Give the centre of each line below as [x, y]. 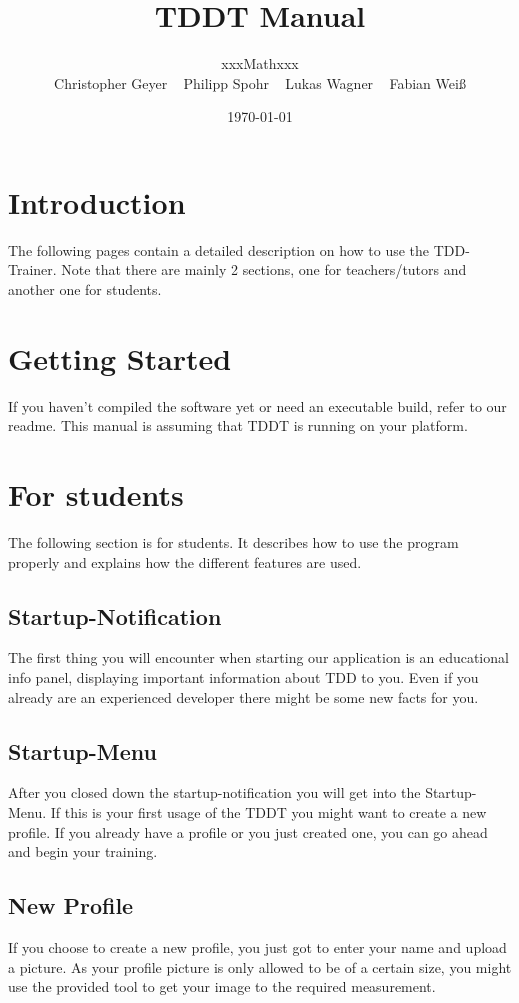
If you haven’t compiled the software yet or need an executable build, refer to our [257, 405]
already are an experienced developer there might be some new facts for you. [243, 696]
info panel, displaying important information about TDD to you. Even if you [243, 677]
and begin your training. [83, 851]
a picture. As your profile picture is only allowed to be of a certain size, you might [260, 966]
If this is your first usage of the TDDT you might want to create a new [268, 812]
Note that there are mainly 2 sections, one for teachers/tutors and [264, 269]
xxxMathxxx [260, 63]
